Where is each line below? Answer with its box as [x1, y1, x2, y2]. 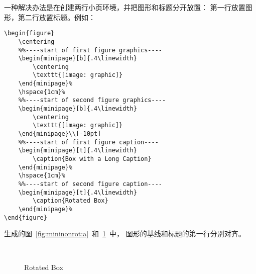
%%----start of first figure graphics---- [18, 46, 162, 54]
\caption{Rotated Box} [33, 197, 108, 205]
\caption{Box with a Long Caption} [33, 155, 152, 163]
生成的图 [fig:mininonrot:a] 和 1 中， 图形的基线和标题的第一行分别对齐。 [4, 228, 245, 239]
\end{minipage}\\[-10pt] [18, 130, 101, 138]
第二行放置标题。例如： [18, 12, 95, 22]
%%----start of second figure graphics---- [18, 97, 166, 104]
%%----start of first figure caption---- [18, 138, 159, 146]
